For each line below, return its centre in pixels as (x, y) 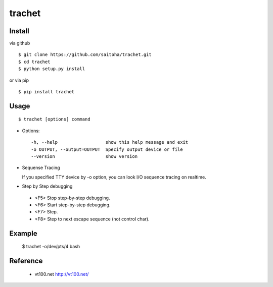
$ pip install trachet (47, 92)
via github (20, 43)
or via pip (19, 80)
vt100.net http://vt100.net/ (62, 274)
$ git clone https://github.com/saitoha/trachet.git (85, 55)
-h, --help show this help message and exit (110, 142)
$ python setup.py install (52, 69)
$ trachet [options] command (54, 119)
